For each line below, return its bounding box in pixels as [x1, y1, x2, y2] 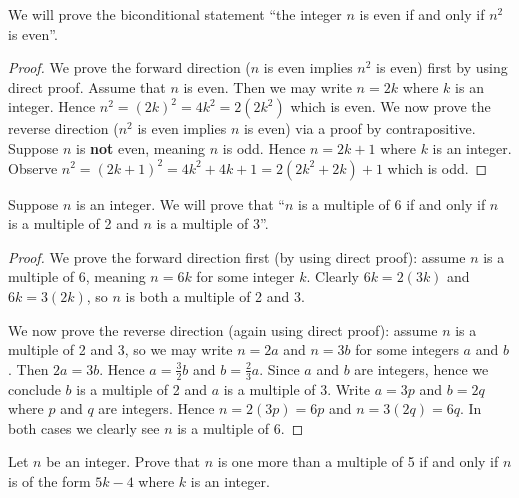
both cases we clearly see [8, 417, 160, 438]
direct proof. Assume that [8, 76, 166, 97]
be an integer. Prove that [46, 451, 201, 472]
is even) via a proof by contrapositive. [243, 118, 476, 139]
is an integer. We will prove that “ [75, 193, 285, 214]
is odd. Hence [222, 137, 306, 158]
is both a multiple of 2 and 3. [125, 285, 305, 306]
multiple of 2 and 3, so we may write [8, 339, 233, 360]
